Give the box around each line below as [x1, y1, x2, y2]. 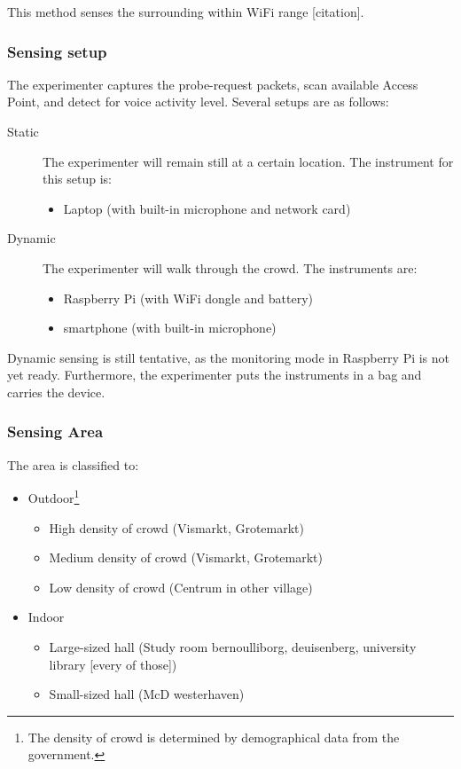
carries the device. [7, 382, 105, 401]
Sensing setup [7, 40, 107, 62]
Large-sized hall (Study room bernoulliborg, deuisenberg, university [49, 637, 417, 655]
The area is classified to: [7, 455, 139, 474]
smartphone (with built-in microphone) [63, 318, 277, 337]
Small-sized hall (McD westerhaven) [49, 685, 245, 703]
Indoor [27, 608, 65, 626]
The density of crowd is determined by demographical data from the [27, 727, 400, 746]
